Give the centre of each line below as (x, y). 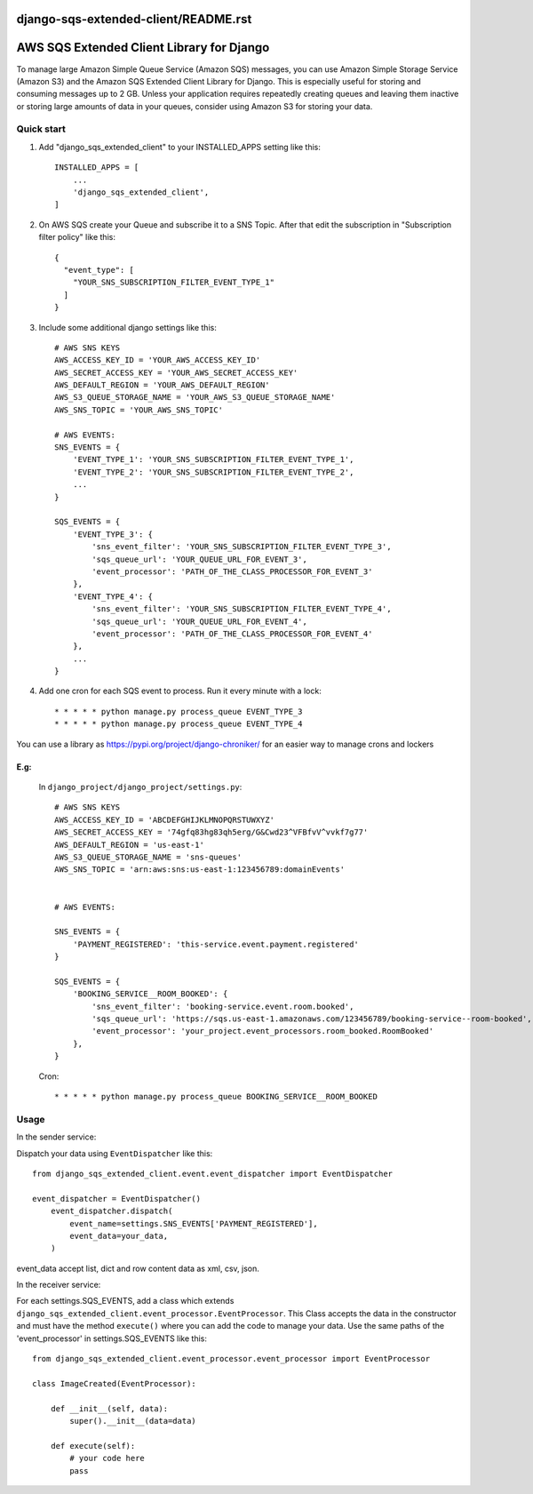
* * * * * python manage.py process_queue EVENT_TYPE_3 (179, 711)
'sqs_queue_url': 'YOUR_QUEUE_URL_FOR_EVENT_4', (200, 621)
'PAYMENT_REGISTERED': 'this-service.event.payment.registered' (215, 944)
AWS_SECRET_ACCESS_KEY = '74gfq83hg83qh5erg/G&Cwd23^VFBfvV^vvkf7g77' (211, 832)
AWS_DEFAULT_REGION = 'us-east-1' (129, 845)
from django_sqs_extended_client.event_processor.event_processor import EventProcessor (231, 1359)
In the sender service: (56, 1137)
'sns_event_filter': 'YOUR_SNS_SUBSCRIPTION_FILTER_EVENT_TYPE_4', (242, 609)
